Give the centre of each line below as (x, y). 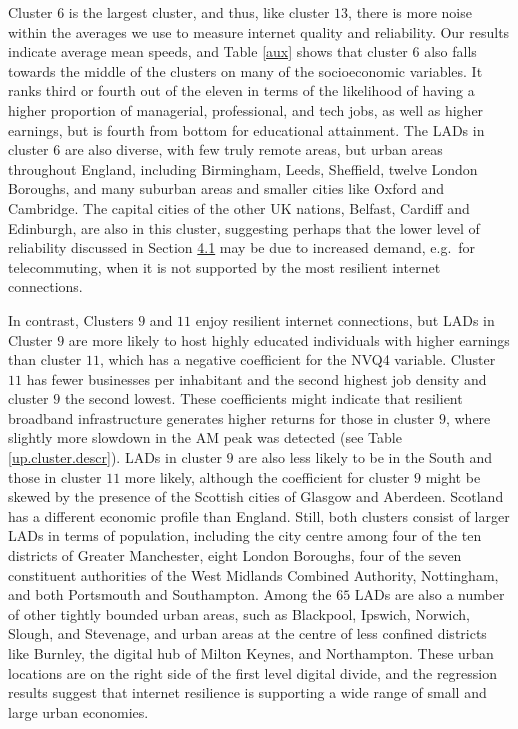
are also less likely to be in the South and (365, 457)
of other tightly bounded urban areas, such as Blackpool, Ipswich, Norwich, (239, 613)
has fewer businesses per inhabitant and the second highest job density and (256, 378)
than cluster (45, 359)
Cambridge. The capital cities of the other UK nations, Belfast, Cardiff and (239, 207)
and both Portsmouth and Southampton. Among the (170, 594)
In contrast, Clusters (71, 319)
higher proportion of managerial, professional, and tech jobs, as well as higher (246, 109)
